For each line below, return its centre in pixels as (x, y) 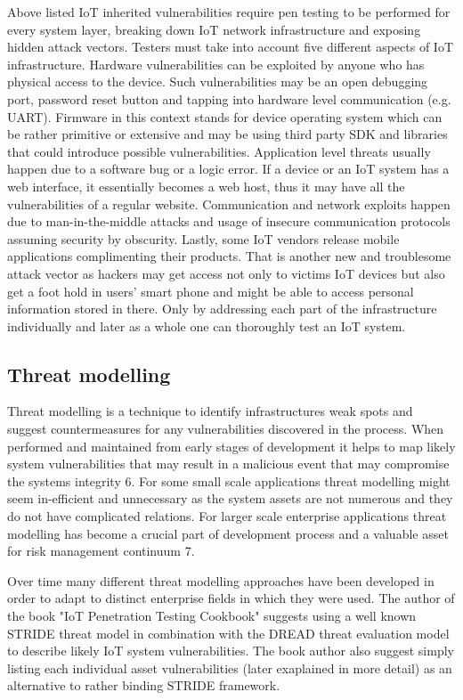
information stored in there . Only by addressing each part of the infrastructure (222, 309)
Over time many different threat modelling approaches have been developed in (221, 580)
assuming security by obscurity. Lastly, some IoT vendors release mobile (203, 238)
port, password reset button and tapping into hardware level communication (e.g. (229, 98)
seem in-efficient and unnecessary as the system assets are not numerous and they (230, 498)
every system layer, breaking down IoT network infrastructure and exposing (214, 29)
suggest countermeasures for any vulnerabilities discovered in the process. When (226, 429)
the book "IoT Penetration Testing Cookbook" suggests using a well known (212, 616)
